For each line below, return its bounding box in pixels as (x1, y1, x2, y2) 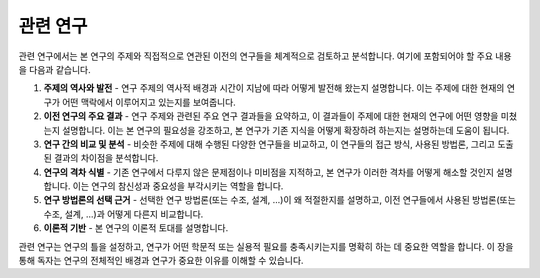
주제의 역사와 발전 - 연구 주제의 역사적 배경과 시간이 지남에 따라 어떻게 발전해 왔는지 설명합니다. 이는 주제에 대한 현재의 (43, 82, 505, 94)
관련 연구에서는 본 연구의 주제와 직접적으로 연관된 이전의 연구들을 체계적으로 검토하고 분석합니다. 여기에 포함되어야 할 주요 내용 (18, 50, 512, 62)
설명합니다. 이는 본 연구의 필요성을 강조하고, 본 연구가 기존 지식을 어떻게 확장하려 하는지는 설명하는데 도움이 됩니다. (61, 124, 510, 136)
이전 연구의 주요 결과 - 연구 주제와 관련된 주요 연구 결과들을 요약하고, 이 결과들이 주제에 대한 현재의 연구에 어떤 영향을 (43, 110, 499, 122)
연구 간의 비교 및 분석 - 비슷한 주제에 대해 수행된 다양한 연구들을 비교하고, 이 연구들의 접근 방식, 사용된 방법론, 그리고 (43, 138, 495, 150)
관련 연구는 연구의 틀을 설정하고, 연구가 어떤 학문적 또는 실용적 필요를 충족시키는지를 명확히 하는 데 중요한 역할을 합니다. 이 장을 (18, 240, 514, 252)
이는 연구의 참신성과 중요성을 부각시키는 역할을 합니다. (72, 180, 284, 192)
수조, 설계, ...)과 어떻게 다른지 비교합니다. (43, 208, 204, 220)
